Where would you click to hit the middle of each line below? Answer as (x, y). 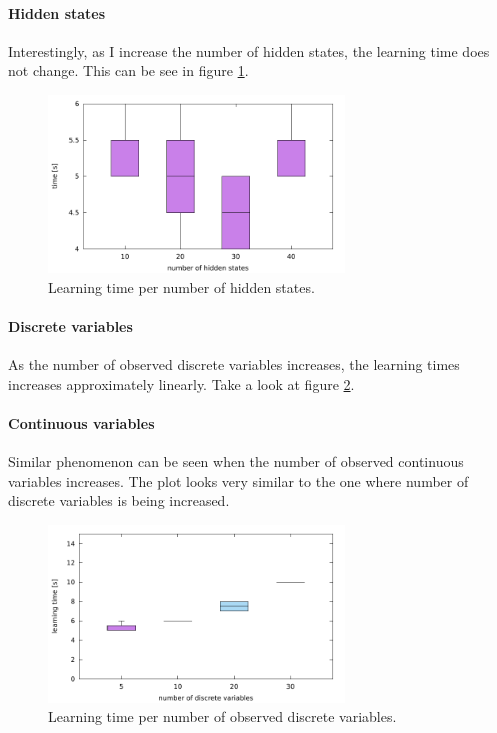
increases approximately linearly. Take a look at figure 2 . (181, 383)
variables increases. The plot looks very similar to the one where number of (238, 480)
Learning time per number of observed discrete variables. (222, 716)
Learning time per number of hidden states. (181, 286)
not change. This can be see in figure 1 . (128, 70)
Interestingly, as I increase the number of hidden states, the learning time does (249, 50)
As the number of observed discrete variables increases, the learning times (234, 364)
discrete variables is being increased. (119, 500)
